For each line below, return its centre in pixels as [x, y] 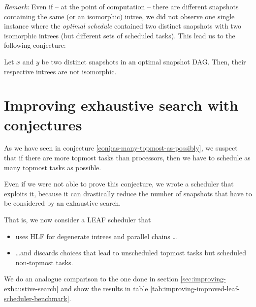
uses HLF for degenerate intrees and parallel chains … [96, 236]
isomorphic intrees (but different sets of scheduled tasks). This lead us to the [120, 35]
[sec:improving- [203, 279]
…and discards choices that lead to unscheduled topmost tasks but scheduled [131, 253]
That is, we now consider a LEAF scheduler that [78, 220]
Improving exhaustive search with [121, 105]
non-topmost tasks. [44, 262]
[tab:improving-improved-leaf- [195, 288]
